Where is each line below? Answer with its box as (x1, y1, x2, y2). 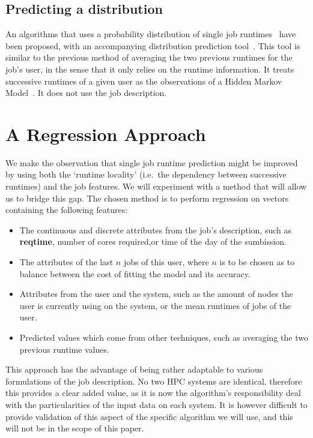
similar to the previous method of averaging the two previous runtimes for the (5, 51, 293, 64)
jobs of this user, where (123, 256, 209, 268)
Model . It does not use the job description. (5, 86, 167, 99)
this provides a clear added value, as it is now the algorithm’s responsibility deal (5, 386, 301, 399)
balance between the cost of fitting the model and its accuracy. (19, 267, 251, 280)
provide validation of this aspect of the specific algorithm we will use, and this (5, 410, 293, 422)
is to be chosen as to (219, 256, 295, 268)
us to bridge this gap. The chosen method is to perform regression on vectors (5, 191, 289, 204)
